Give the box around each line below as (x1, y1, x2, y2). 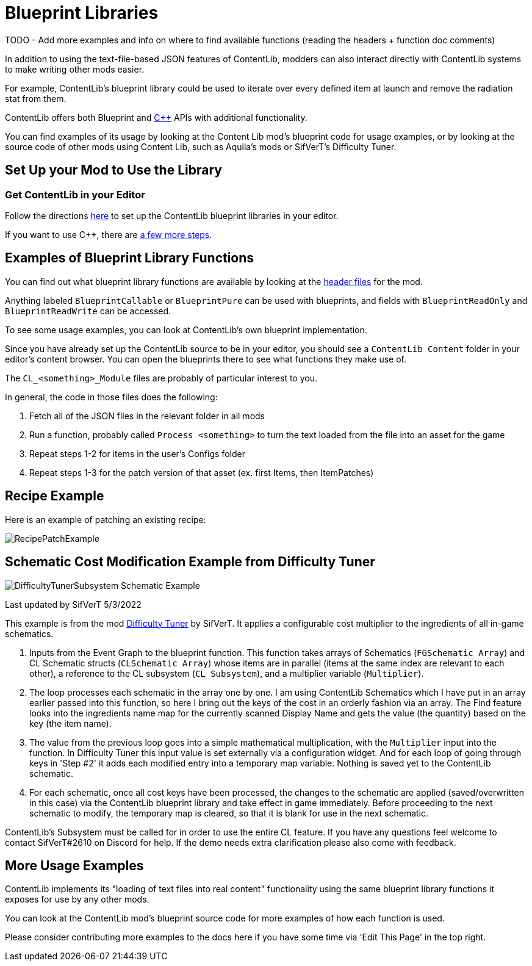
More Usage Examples (5, 857, 144, 873)
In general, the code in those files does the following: (5, 391, 218, 402)
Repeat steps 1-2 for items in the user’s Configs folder (29, 448, 245, 459)
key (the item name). (29, 718, 112, 729)
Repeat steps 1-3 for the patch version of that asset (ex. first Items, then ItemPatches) (29, 467, 374, 478)
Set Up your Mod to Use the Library (5, 162, 222, 178)
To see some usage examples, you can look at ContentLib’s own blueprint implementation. (5, 324, 367, 335)
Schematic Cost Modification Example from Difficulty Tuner (5, 554, 375, 570)
